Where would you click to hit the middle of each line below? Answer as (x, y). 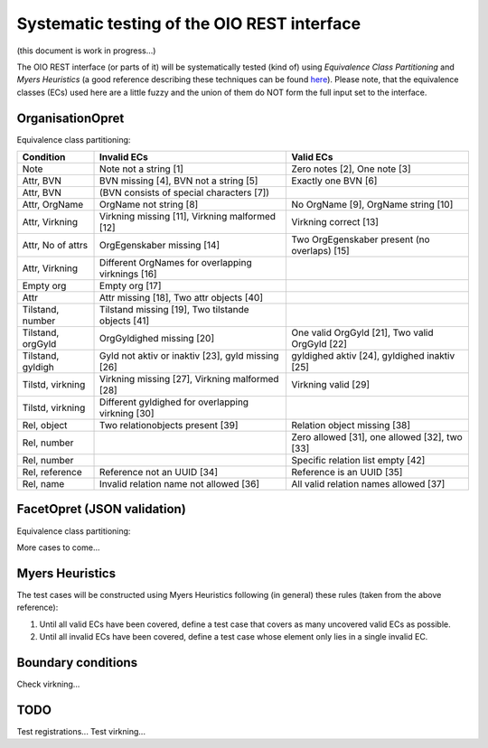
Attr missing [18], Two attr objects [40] (182, 298)
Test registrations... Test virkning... (81, 731)
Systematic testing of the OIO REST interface (189, 23)
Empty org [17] (131, 286)
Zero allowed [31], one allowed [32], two (377, 437)
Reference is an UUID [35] (347, 472)
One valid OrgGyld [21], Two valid (362, 332)
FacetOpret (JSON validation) (102, 509)
